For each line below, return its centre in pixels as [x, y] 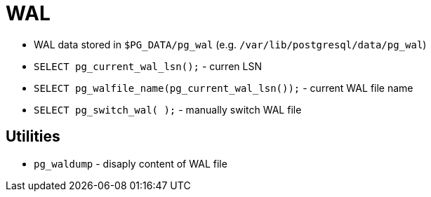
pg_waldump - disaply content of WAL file [131, 163]
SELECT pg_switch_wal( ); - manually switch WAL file [168, 109]
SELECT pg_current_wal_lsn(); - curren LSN [148, 66]
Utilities [33, 137]
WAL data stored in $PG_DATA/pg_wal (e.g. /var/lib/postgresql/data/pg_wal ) [230, 44]
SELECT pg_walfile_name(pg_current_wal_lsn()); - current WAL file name [224, 88]
